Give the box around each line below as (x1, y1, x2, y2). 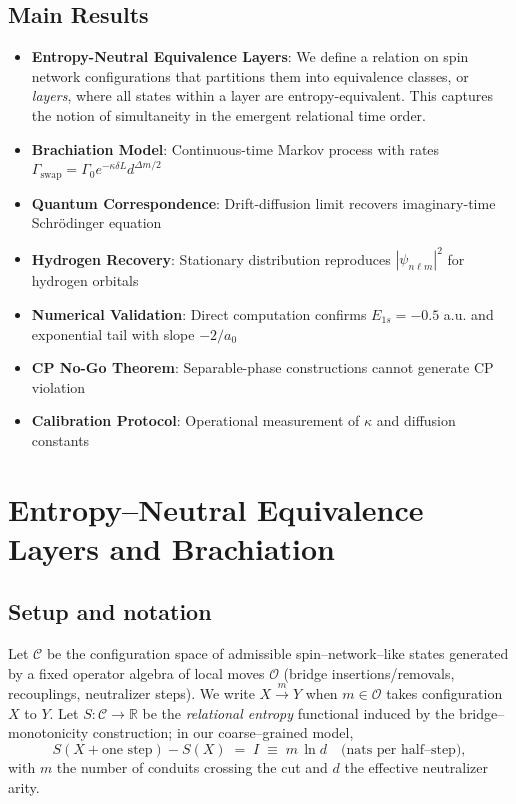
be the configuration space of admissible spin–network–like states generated (46, 643, 509, 664)
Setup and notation (8, 596, 212, 627)
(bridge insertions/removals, (283, 662, 455, 683)
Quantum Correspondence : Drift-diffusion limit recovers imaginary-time (31, 192, 496, 213)
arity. (8, 776, 40, 797)
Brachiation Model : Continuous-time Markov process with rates (31, 138, 440, 159)
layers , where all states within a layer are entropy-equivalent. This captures (31, 85, 493, 106)
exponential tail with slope (31, 323, 195, 344)
